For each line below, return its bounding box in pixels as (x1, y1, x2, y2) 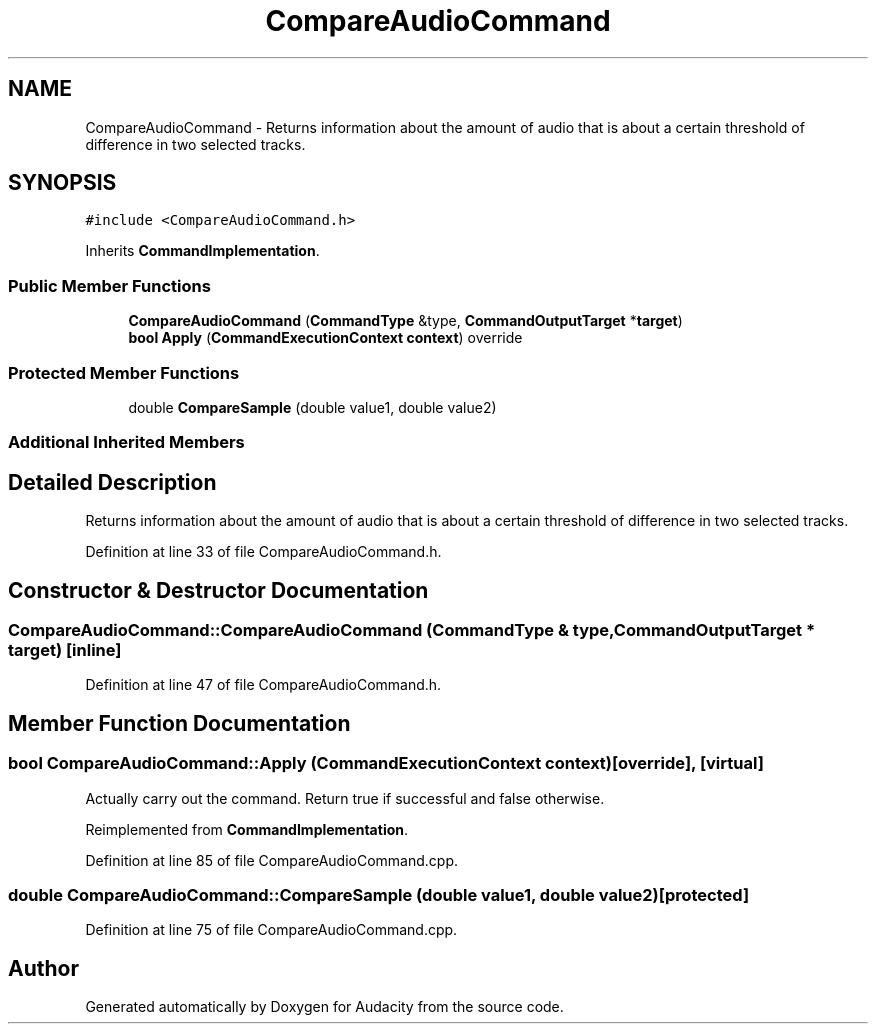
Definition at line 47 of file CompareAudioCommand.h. (85, 676, 442, 694)
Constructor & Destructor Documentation (8, 577, 429, 603)
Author (8, 955, 79, 981)
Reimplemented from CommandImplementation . (85, 820, 409, 838)
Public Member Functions (8, 275, 211, 296)
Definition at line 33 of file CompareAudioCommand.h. (85, 543, 442, 561)
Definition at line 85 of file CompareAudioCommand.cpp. (85, 851, 459, 869)
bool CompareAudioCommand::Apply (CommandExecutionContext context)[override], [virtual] (8, 753, 764, 774)
